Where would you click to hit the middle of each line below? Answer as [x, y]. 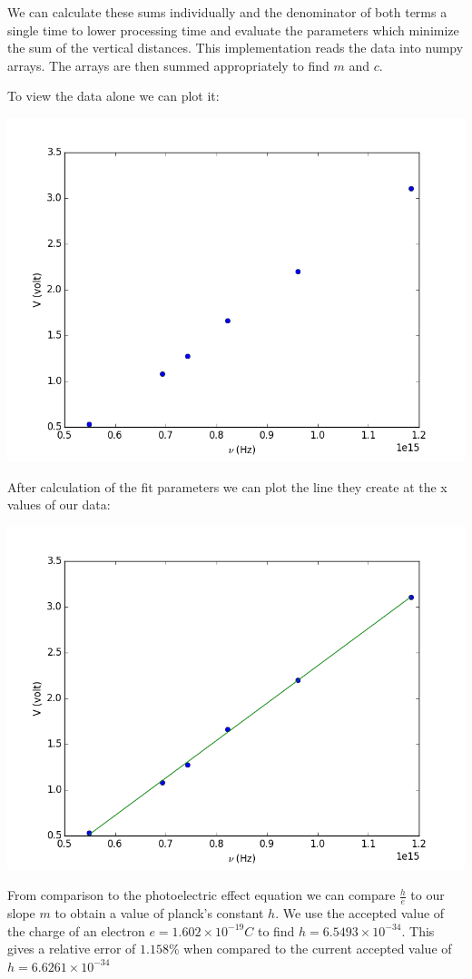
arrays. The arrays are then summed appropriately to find [168, 65]
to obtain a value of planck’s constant [159, 913]
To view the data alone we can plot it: [113, 96]
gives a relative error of [72, 949]
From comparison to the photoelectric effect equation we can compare [202, 895]
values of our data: [59, 504]
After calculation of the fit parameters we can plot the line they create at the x [227, 486]
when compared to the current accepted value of [318, 949]
